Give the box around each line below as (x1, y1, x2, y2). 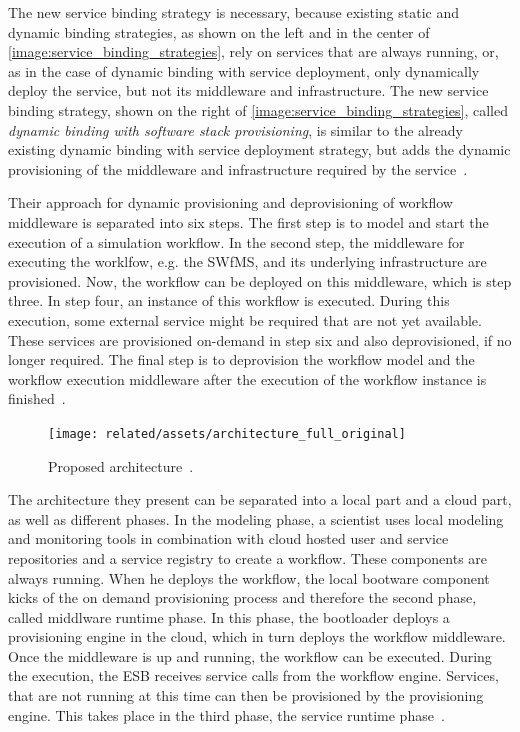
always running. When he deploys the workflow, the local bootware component (8, 567, 490, 588)
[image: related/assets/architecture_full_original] (48, 426, 406, 441)
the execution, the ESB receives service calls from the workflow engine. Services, (8, 665, 499, 686)
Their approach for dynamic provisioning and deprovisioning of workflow (8, 192, 453, 213)
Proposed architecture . (48, 455, 194, 476)
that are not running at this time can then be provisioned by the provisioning (8, 685, 484, 706)
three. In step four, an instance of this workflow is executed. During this (8, 290, 450, 311)
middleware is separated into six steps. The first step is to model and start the (8, 211, 489, 232)
